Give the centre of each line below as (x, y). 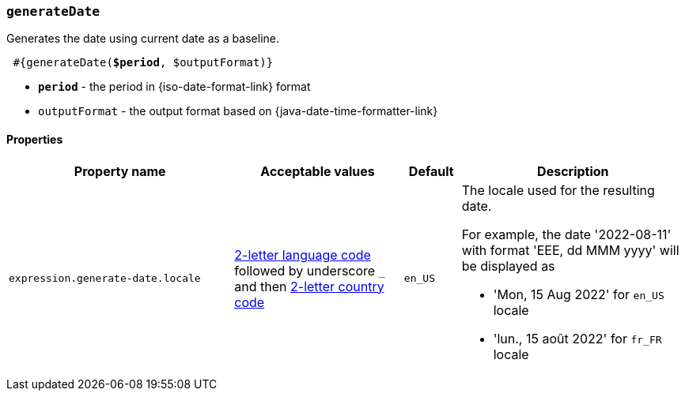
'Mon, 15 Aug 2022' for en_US (579, 294)
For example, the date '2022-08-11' (566, 234)
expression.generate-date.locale (105, 279)
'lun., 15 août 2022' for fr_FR (577, 338)
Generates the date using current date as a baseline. (143, 39)
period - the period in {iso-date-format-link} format (174, 87)
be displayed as (508, 266)
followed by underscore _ (310, 270)
